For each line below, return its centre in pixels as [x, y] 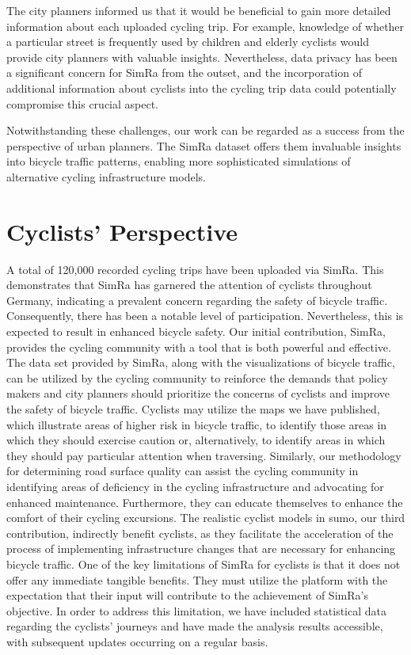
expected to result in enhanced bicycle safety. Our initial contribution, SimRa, [196, 331]
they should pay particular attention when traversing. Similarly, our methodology [204, 455]
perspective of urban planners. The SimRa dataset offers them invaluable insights [204, 145]
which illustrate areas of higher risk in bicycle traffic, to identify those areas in [197, 424]
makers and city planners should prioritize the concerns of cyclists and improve [198, 393]
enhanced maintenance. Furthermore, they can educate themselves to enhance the [205, 502]
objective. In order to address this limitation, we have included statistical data [197, 610]
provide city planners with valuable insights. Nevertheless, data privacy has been [202, 57]
